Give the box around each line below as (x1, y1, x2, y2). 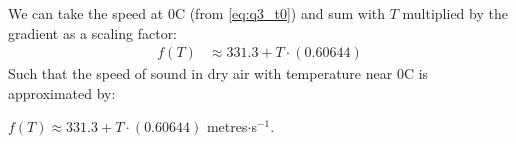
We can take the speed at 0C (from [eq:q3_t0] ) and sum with (8, 3, 386, 23)
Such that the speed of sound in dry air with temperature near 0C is (8, 63, 429, 84)
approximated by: (8, 82, 116, 103)
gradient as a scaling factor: (8, 22, 178, 43)
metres (206, 116, 248, 137)
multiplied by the (402, 3, 508, 23)
